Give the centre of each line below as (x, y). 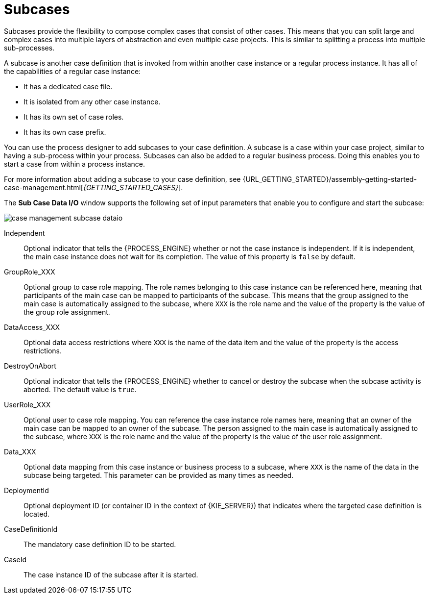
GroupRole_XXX (30, 272)
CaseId (15, 559)
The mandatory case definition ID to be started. (100, 544)
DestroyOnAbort (30, 366)
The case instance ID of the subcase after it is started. (111, 574)
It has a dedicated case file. (68, 86)
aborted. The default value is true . (80, 389)
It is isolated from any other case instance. (92, 101)
